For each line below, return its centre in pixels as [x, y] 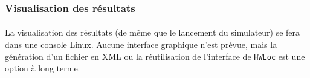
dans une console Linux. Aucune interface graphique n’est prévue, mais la [141, 44]
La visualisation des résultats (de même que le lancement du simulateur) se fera [153, 32]
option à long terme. [43, 68]
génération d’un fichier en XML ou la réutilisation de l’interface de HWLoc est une [155, 56]
